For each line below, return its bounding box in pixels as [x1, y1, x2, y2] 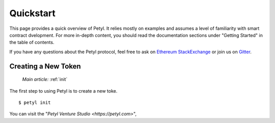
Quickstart [9, 8, 56, 19]
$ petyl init [18, 99, 51, 105]
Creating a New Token [9, 62, 81, 70]
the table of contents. [9, 39, 54, 46]
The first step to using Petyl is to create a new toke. [9, 88, 118, 94]
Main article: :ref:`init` [22, 76, 68, 83]
